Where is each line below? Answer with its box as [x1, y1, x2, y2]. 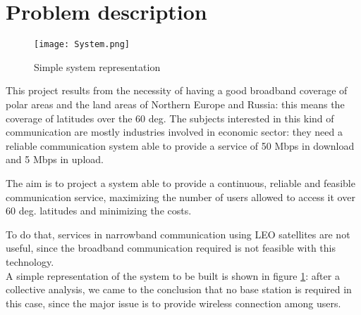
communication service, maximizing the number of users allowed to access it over [6, 189, 355, 204]
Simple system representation [34, 59, 161, 74]
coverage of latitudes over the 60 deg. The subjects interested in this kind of [6, 110, 334, 125]
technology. [6, 254, 54, 269]
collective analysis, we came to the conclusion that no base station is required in [6, 282, 352, 297]
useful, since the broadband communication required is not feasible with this [6, 240, 336, 255]
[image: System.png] [34, 39, 130, 50]
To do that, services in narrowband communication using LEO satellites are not [6, 226, 350, 241]
